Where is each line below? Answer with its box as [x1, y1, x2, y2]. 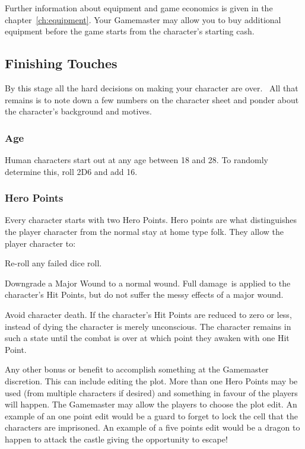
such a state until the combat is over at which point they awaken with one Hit [5, 332, 290, 344]
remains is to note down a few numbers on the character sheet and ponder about [5, 93, 299, 106]
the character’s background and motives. [5, 105, 152, 117]
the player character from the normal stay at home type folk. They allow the [5, 225, 284, 237]
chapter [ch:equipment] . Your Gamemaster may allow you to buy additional [5, 13, 281, 26]
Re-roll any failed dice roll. [5, 257, 102, 269]
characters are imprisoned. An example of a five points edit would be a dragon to [5, 421, 300, 434]
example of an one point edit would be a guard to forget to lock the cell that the [5, 409, 298, 422]
